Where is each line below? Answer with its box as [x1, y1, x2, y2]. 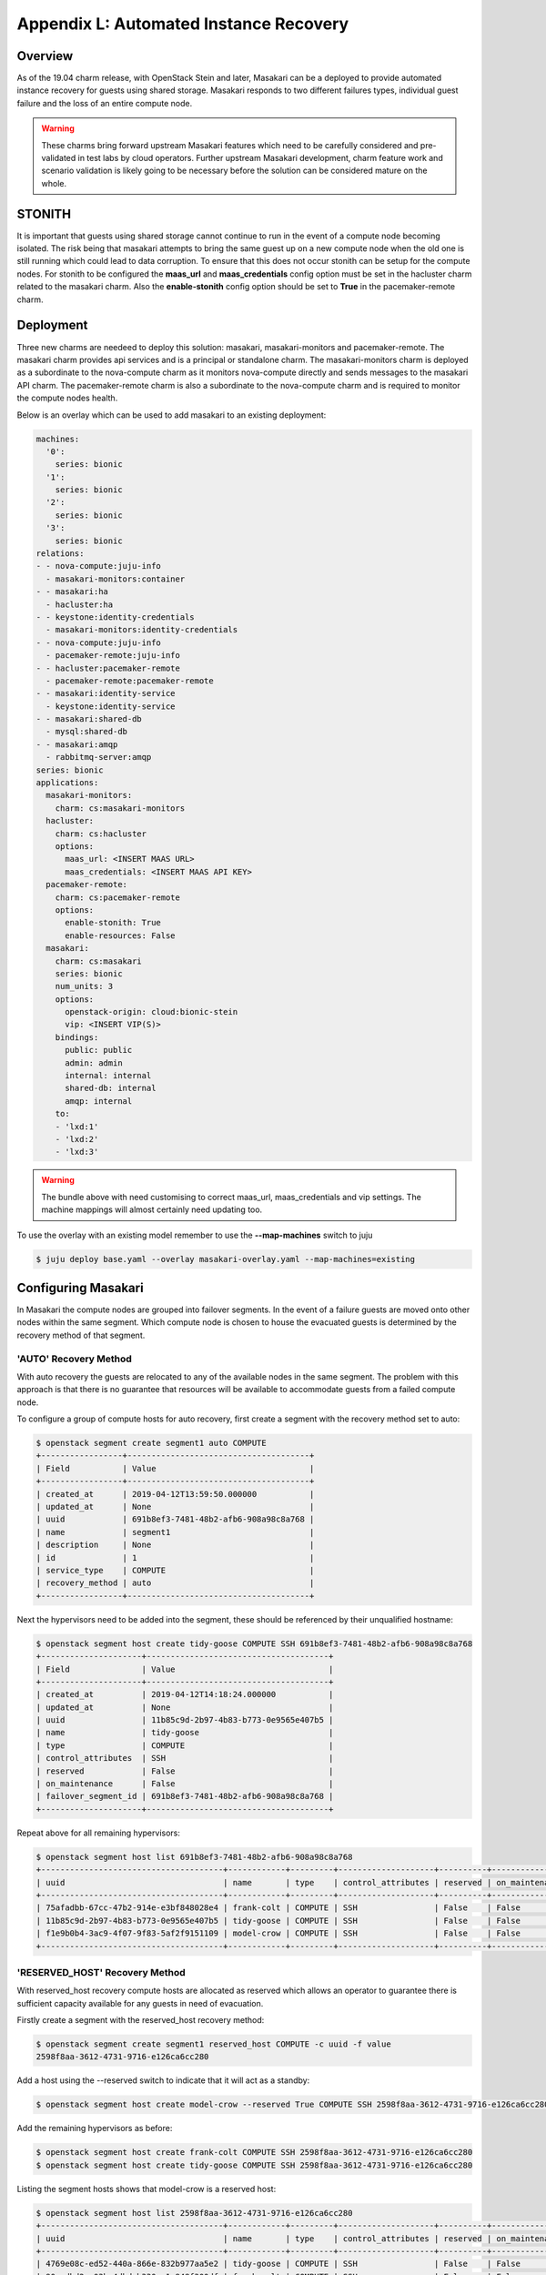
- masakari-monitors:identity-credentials [45, 624, 238, 635]
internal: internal [65, 1070, 152, 1081]
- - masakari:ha [35, 587, 109, 597]
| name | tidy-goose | [35, 1727, 334, 1738]
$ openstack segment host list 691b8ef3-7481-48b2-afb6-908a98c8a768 [35, 1852, 353, 1862]
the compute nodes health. [16, 392, 118, 404]
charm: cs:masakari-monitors [55, 803, 186, 814]
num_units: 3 [55, 981, 114, 992]
